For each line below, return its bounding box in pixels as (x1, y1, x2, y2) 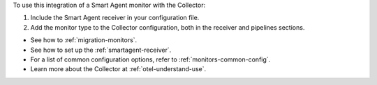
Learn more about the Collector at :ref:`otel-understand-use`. (30, 65, 207, 73)
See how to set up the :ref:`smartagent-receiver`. (30, 46, 172, 54)
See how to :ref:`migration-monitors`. (30, 36, 138, 44)
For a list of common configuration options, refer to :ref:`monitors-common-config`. (30, 55, 271, 64)
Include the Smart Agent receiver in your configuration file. (30, 14, 200, 22)
